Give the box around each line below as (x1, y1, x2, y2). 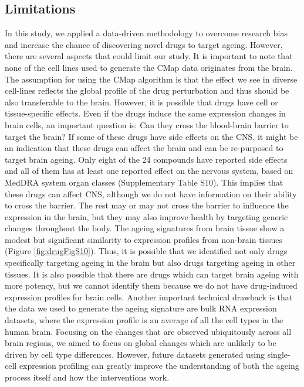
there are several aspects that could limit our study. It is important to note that (5, 50, 293, 62)
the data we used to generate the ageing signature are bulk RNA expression (5, 302, 277, 314)
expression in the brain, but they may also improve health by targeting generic (5, 210, 288, 222)
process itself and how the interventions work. (5, 371, 170, 383)
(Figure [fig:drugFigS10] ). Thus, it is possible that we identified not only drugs (5, 245, 288, 257)
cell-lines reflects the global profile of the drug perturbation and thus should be (5, 84, 289, 97)
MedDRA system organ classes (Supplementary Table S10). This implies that (5, 176, 283, 188)
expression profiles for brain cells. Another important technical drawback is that (5, 290, 293, 303)
